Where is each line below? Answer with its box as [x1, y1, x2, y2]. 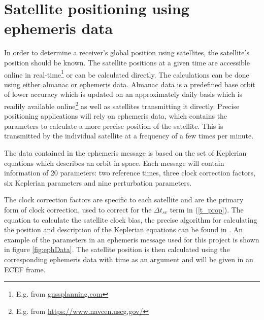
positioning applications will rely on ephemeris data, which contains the [4, 111, 227, 121]
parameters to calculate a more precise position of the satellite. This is [4, 120, 223, 131]
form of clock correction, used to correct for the [4, 204, 152, 215]
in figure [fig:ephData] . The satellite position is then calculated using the [4, 244, 230, 255]
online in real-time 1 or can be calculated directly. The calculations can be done [4, 67, 249, 80]
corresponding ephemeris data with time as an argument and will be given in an [4, 254, 253, 264]
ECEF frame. [4, 264, 46, 274]
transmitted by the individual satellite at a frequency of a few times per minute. [4, 130, 254, 141]
